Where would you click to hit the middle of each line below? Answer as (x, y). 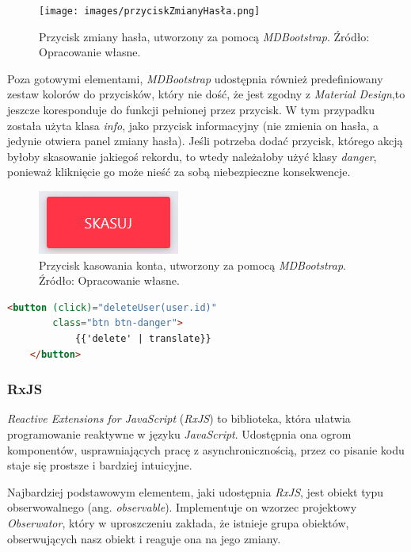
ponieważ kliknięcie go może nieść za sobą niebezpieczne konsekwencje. (179, 172)
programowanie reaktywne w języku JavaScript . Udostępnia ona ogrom (179, 433)
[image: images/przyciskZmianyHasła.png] (150, 11)
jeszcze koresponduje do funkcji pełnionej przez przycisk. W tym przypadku (191, 110)
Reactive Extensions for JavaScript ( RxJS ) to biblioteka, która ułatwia (179, 418)
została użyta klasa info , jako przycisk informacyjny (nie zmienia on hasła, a (193, 125)
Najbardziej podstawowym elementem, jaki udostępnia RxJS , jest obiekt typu (196, 491)
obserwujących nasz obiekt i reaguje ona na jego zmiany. (144, 538)
